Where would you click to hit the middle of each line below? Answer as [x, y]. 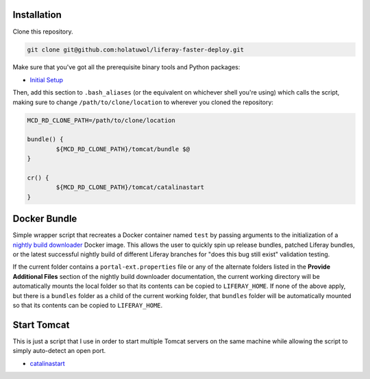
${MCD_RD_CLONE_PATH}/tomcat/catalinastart [130, 187]
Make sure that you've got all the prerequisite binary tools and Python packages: [126, 67]
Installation [37, 15]
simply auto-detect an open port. [59, 351]
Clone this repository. [43, 32]
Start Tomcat [41, 325]
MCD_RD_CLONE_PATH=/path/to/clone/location [101, 120]
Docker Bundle [45, 219]
